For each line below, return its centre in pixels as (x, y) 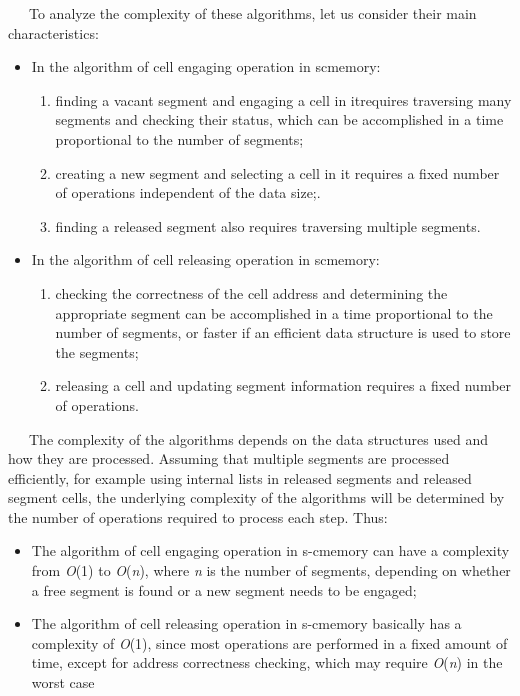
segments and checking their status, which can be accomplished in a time (279, 119)
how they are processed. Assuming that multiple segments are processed (229, 458)
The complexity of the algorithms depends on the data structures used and (258, 438)
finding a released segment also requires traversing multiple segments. (268, 225)
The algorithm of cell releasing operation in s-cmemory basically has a (246, 623)
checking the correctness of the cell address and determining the (251, 292)
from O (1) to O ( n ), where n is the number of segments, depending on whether (271, 570)
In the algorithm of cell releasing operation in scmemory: (205, 259)
